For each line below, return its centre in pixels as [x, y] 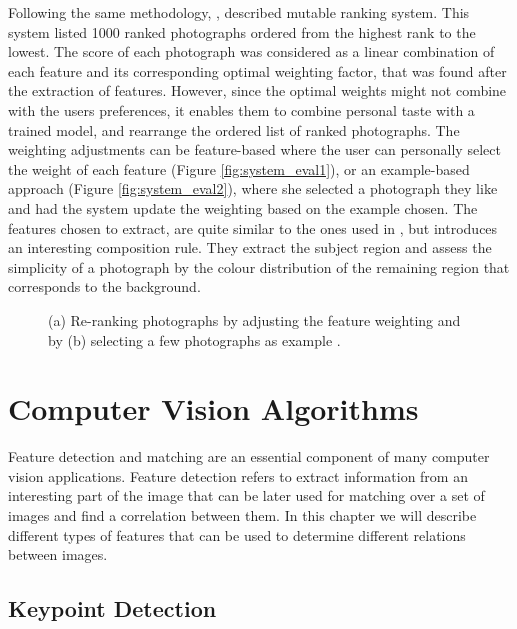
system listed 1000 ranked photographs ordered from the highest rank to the [242, 31]
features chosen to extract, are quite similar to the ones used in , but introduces [253, 227]
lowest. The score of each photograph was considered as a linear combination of [251, 51]
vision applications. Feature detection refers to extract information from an [238, 475]
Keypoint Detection [112, 608]
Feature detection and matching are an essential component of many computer [249, 456]
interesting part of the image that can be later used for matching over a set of [246, 495]
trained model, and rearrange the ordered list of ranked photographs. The [234, 129]
